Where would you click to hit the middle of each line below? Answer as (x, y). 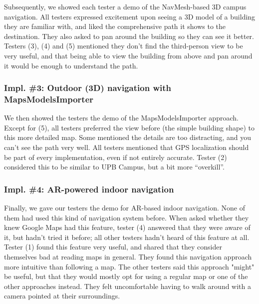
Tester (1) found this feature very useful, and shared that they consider (113, 247)
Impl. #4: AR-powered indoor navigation (89, 189)
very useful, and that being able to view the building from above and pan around (128, 55)
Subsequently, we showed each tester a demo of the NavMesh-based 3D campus (125, 6)
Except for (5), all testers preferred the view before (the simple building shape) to (129, 127)
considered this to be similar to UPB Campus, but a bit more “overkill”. (114, 167)
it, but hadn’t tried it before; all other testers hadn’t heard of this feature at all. (127, 237)
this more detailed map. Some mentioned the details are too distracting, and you (128, 137)
